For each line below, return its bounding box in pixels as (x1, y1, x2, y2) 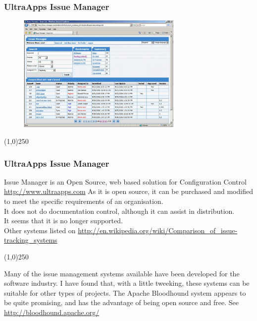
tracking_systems (4, 235, 57, 245)
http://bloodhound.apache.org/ (4, 307, 100, 317)
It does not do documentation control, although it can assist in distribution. (4, 205, 235, 216)
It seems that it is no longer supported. (4, 215, 123, 226)
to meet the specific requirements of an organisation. (4, 196, 163, 206)
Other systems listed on (4, 225, 76, 235)
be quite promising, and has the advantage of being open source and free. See (4, 297, 239, 308)
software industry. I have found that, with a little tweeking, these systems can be (4, 278, 250, 288)
